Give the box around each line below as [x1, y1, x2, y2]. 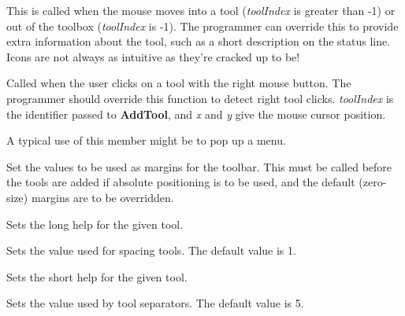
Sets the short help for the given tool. [6, 268, 188, 285]
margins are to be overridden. [31, 189, 174, 205]
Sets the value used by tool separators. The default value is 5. [6, 295, 304, 311]
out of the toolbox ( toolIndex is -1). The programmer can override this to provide [6, 17, 399, 34]
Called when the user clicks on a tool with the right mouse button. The [6, 75, 351, 91]
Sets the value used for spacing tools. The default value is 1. [6, 242, 296, 259]
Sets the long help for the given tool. [6, 215, 184, 232]
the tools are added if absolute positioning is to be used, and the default [6, 174, 355, 190]
